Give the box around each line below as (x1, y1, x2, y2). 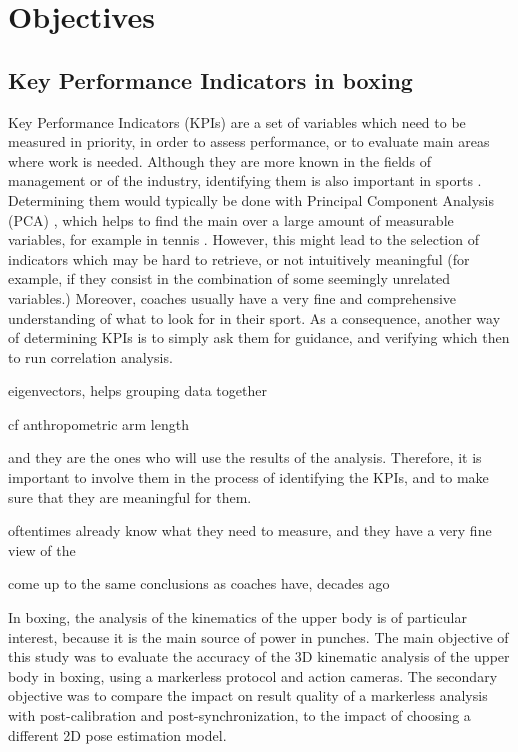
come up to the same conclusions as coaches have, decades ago (8, 573, 390, 594)
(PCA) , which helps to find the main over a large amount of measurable (8, 209, 454, 230)
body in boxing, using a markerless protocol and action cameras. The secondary (8, 665, 498, 686)
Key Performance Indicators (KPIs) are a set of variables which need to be (8, 111, 466, 132)
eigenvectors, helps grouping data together (8, 380, 267, 401)
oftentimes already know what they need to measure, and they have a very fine (8, 520, 492, 541)
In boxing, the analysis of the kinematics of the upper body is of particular (8, 607, 467, 628)
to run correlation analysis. (8, 346, 173, 367)
